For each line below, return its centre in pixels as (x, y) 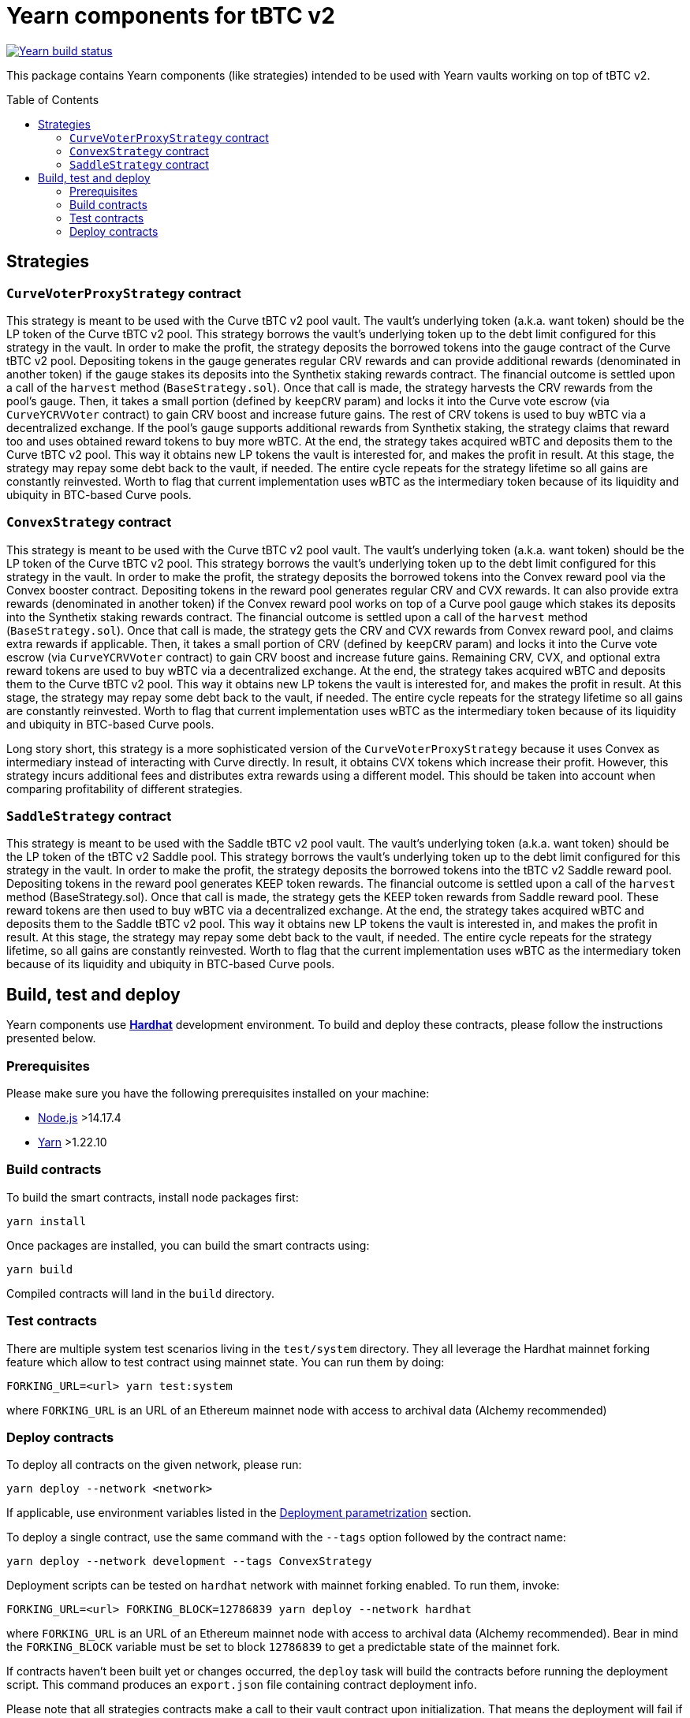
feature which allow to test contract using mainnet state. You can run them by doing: (226, 1362)
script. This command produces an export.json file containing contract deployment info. (242, 1685)
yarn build (40, 1269)
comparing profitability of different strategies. (125, 788)
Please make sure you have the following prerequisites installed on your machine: (218, 1094)
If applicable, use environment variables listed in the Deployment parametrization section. (239, 1513)
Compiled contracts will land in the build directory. (141, 1293)
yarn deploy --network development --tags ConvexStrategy (189, 1561)
